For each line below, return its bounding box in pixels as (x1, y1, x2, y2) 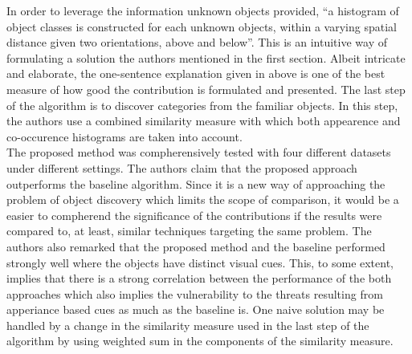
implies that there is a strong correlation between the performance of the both (6, 270, 392, 287)
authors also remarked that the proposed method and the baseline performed (6, 238, 385, 254)
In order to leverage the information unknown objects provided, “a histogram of (6, 2, 399, 18)
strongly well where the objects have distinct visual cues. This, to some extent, (6, 254, 394, 271)
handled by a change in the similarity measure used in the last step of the (6, 316, 369, 333)
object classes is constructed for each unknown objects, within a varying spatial (6, 18, 397, 35)
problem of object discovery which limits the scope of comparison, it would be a (6, 191, 399, 208)
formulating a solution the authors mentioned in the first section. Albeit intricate (6, 49, 406, 66)
